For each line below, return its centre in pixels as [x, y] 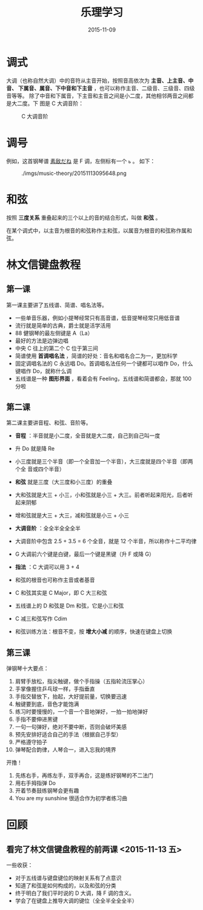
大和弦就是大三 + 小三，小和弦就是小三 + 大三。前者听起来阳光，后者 [101, 495]
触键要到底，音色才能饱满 [47, 704]
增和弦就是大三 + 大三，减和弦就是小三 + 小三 [72, 515]
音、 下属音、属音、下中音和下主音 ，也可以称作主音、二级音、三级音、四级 [101, 88]
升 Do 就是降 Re [35, 449]
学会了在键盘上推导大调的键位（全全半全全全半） [76, 901]
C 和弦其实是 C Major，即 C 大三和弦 [61, 593]
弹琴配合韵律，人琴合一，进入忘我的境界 [65, 750]
